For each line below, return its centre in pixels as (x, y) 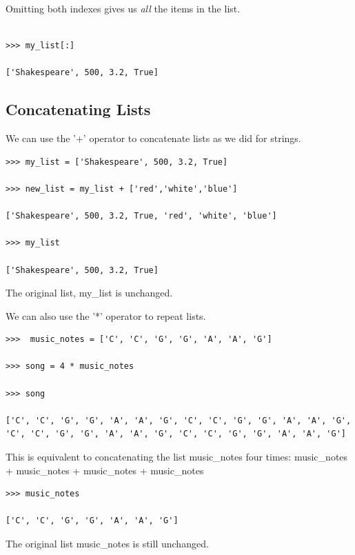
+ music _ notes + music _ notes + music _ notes (105, 470)
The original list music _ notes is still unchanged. (107, 544)
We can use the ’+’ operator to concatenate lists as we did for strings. (153, 138)
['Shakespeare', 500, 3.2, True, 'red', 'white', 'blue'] (141, 216)
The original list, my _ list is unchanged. (89, 293)
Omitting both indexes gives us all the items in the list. (123, 8)
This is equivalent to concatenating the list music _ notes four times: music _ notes (177, 457)
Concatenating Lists (78, 109)
